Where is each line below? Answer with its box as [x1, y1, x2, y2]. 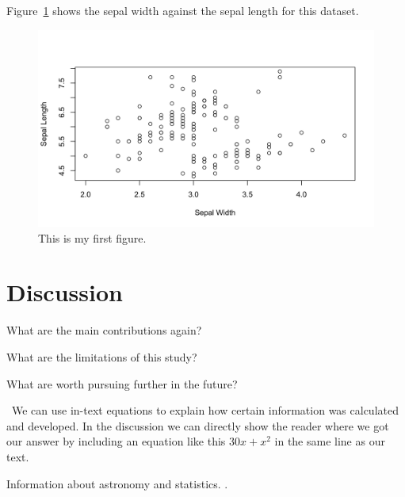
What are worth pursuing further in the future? [6, 375, 238, 392]
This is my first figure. [38, 229, 147, 246]
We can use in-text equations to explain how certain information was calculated [11, 402, 399, 419]
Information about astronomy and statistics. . [6, 475, 228, 491]
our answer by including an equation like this [6, 433, 226, 449]
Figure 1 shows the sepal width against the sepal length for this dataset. [6, 2, 359, 18]
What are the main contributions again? [6, 322, 202, 338]
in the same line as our [274, 433, 385, 449]
